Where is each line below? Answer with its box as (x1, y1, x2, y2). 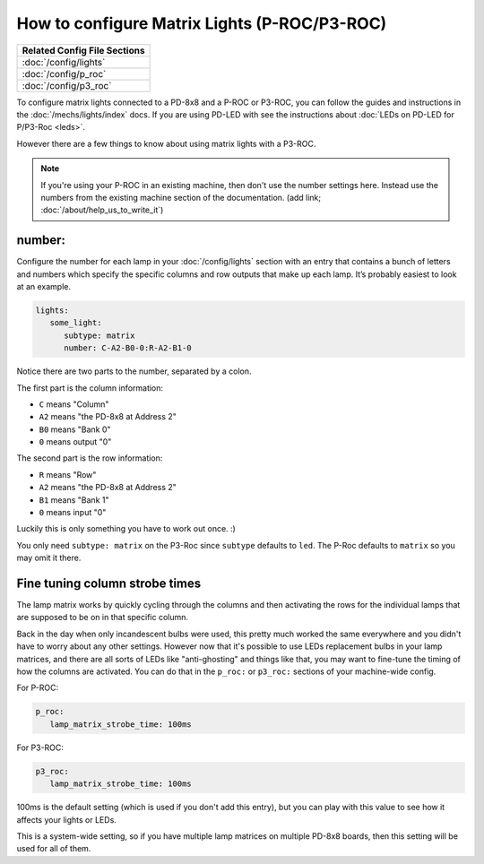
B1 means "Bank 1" (39, 494, 109, 505)
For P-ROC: (16, 682, 59, 694)
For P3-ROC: (16, 742, 65, 753)
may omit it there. (16, 552, 82, 564)
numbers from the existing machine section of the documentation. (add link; (40, 192, 322, 203)
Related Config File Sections (22, 44, 145, 56)
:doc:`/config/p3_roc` (22, 79, 112, 91)
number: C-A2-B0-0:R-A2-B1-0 (64, 343, 192, 353)
